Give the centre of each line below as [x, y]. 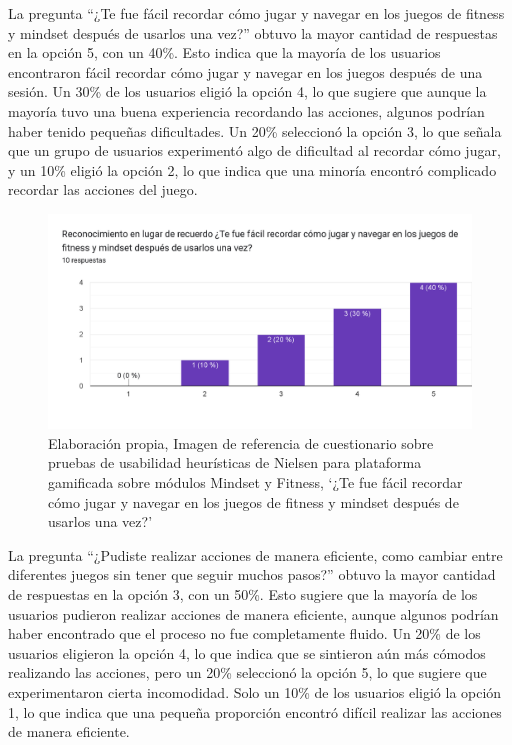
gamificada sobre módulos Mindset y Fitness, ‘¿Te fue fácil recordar [255, 482]
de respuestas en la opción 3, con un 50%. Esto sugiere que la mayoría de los [243, 594]
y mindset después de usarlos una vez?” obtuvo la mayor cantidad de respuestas [253, 32]
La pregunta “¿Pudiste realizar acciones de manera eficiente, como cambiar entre [255, 554]
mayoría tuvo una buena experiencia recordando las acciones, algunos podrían [246, 110]
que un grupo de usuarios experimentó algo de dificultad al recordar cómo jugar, [254, 150]
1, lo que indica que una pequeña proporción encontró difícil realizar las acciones [255, 711]
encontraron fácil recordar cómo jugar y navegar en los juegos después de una [245, 71]
